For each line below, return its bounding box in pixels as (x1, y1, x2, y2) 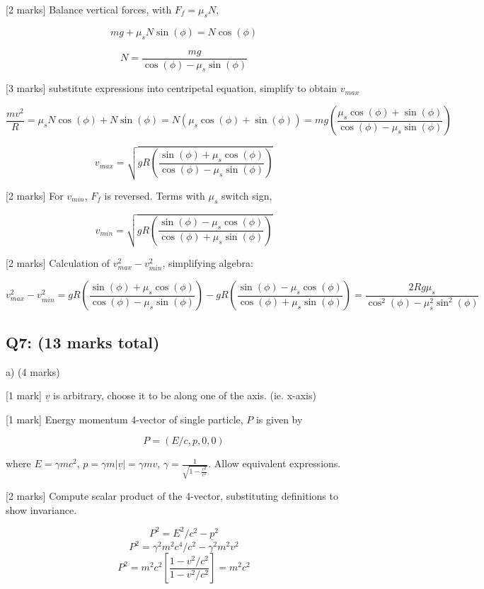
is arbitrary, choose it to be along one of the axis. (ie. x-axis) (53, 388, 316, 403)
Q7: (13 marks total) (6, 331, 160, 353)
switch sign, (221, 188, 272, 202)
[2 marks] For (6, 188, 64, 202)
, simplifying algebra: (162, 256, 253, 270)
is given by (255, 411, 303, 426)
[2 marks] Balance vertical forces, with (6, 2, 172, 16)
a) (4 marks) (6, 364, 60, 379)
